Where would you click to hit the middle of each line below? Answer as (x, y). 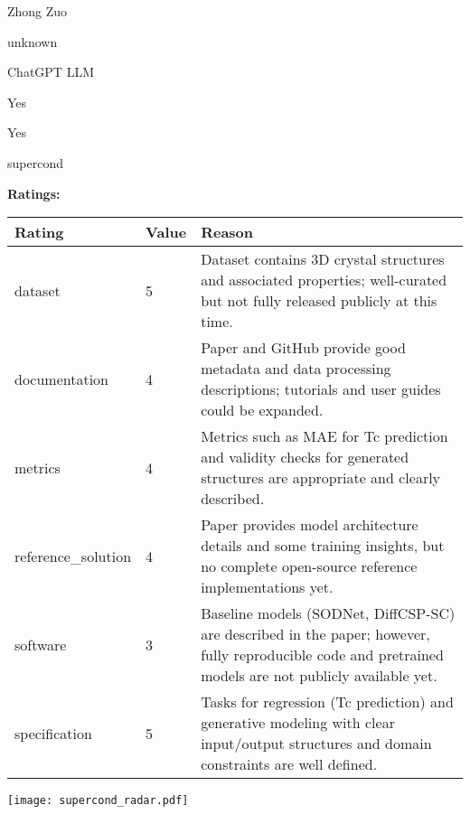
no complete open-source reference (309, 566)
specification (53, 733)
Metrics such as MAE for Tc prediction (324, 436)
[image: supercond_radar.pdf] (98, 801)
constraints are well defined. (289, 764)
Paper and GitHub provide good (303, 348)
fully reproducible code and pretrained (322, 655)
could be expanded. (262, 410)
